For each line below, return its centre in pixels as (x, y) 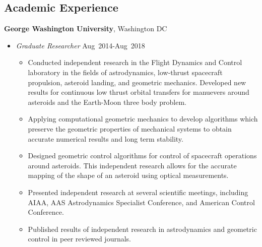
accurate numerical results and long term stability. (106, 138)
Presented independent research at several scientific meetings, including (138, 192)
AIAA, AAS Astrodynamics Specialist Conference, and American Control (141, 202)
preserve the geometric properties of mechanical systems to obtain (130, 128)
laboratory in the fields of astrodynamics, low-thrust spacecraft (125, 72)
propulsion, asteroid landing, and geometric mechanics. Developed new (137, 82)
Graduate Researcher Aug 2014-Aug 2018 (80, 45)
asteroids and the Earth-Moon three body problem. (107, 102)
